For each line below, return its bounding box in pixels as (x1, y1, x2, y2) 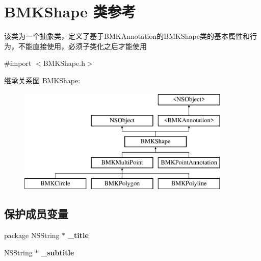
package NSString (4, 230, 60, 241)
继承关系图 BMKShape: (4, 75, 81, 85)
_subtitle (41, 247, 74, 257)
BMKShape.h (43, 58, 85, 68)
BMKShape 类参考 (4, 1, 136, 22)
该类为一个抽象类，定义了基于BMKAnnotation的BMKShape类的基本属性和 (4, 31, 250, 41)
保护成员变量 (4, 206, 68, 222)
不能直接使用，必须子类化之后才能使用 (18, 40, 147, 51)
